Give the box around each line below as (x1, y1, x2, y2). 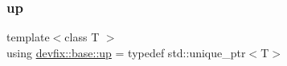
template (6, 29, 50, 45)
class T (64, 29, 100, 45)
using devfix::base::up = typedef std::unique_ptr (6, 44, 246, 60)
